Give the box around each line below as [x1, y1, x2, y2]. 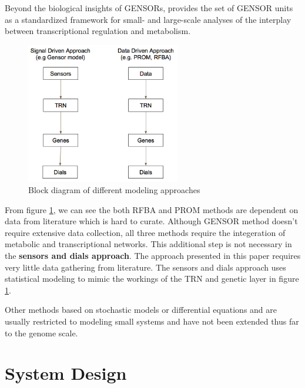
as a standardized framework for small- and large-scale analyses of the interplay [5, 13, 291, 25]
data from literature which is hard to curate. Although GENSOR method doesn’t [5, 215, 298, 227]
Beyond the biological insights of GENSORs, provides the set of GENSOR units [5, 2, 293, 14]
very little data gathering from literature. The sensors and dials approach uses [5, 261, 286, 273]
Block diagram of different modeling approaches [28, 184, 200, 196]
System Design [5, 361, 127, 385]
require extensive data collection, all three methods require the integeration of [5, 226, 286, 238]
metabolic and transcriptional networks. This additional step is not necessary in [5, 238, 292, 250]
